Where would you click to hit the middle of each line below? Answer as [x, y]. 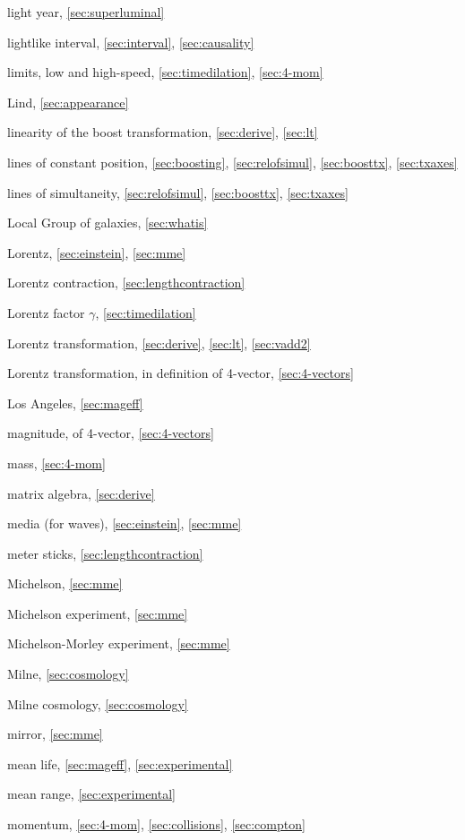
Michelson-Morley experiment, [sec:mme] [119, 643]
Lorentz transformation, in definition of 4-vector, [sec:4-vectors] [181, 373]
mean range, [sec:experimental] [91, 794]
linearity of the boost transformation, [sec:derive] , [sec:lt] [163, 132]
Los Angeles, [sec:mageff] [75, 403]
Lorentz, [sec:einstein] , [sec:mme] [97, 252]
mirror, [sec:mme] [55, 734]
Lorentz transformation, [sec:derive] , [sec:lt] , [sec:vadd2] [159, 343]
